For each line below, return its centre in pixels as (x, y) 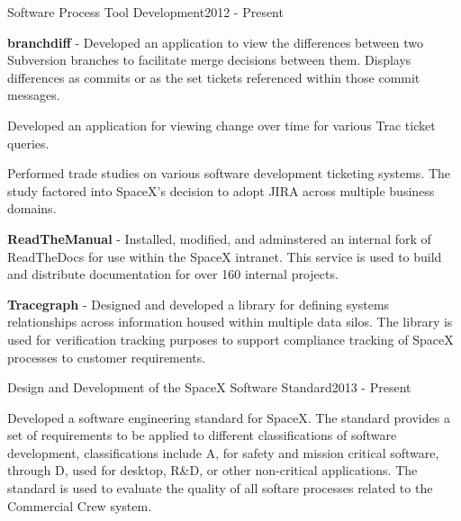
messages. (34, 95)
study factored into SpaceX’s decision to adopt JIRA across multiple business (221, 190)
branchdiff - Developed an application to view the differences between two (215, 42)
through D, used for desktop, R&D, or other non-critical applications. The (212, 470)
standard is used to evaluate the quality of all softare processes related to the (220, 488)
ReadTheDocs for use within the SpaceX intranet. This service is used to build (225, 256)
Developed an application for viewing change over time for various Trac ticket (221, 125)
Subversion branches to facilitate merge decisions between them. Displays (209, 60)
